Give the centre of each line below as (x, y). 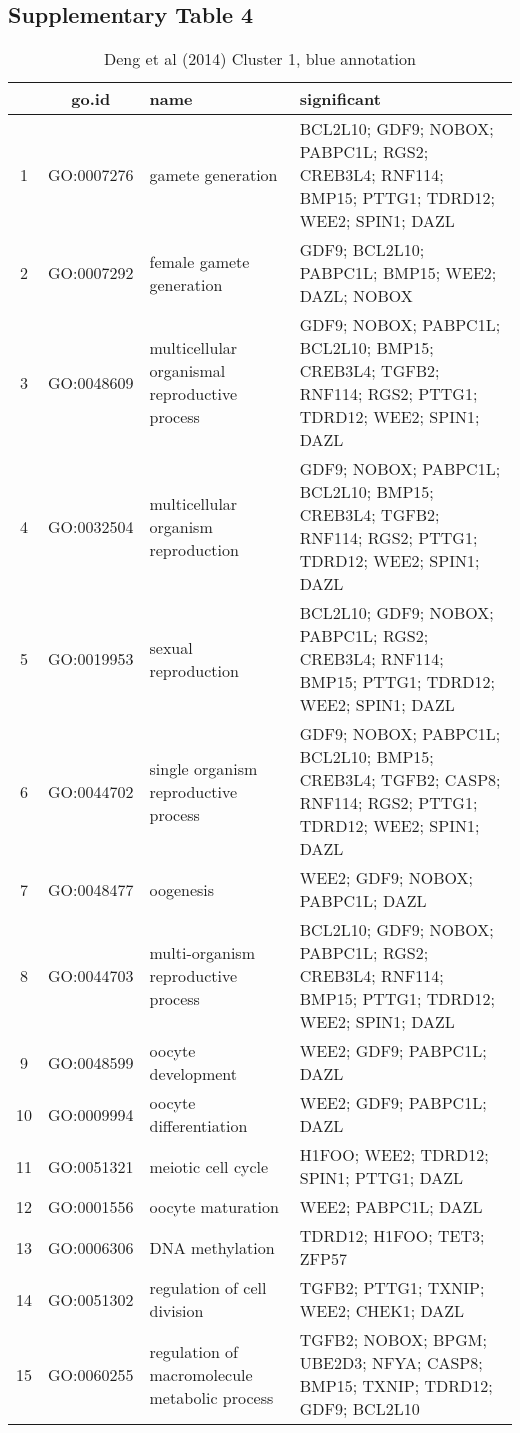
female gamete (199, 261)
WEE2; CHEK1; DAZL (382, 1311)
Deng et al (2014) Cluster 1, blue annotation (260, 59)
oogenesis (182, 889)
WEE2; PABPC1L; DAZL (391, 1207)
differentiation (198, 1126)
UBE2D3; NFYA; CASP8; (391, 1363)
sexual (171, 647)
